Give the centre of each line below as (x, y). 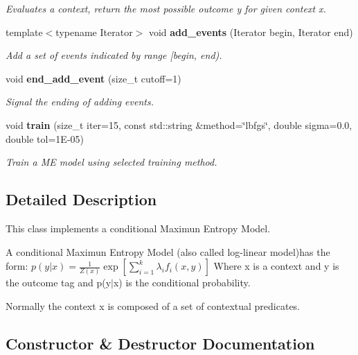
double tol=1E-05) (45, 138)
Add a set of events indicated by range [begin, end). (114, 55)
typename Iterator (94, 32)
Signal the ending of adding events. (80, 102)
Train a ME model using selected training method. (111, 162)
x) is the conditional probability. (182, 283)
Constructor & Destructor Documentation (160, 343)
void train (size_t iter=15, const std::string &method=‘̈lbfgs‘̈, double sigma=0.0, (179, 124)
